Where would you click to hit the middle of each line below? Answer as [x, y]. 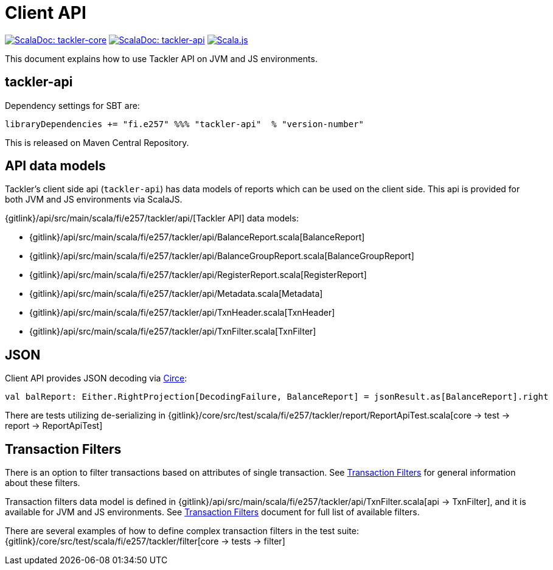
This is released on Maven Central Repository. [97, 142]
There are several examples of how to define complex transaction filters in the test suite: [182, 531]
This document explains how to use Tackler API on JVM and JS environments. [161, 58]
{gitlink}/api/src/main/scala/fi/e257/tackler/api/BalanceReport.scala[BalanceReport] [197, 237]
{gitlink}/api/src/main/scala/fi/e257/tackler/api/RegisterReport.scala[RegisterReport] [198, 275]
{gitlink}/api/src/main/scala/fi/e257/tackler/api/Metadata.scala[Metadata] [176, 294]
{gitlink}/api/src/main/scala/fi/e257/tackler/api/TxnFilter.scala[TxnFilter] [173, 332]
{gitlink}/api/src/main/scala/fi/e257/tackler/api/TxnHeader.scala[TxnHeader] [182, 313]
